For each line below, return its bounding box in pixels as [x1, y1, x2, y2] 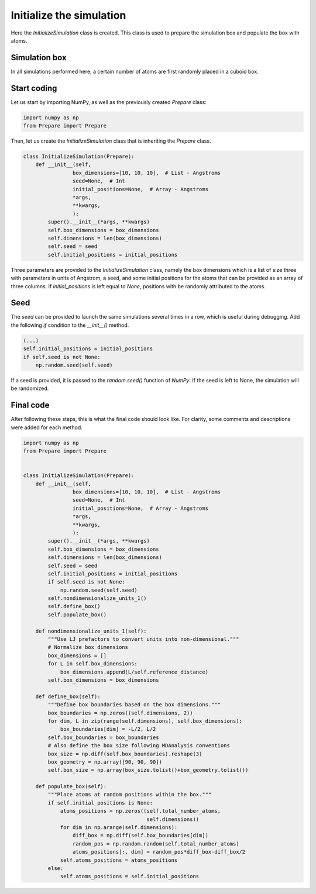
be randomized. [11, 385, 49, 392]
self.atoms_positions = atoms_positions [60, 857, 178, 864]
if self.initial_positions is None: [47, 799, 153, 806]
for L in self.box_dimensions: [47, 661, 138, 667]
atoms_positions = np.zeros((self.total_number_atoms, [60, 807, 221, 814]
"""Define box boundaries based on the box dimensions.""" [47, 702, 221, 708]
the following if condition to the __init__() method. [11, 322, 129, 329]
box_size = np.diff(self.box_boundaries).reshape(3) [47, 750, 202, 757]
